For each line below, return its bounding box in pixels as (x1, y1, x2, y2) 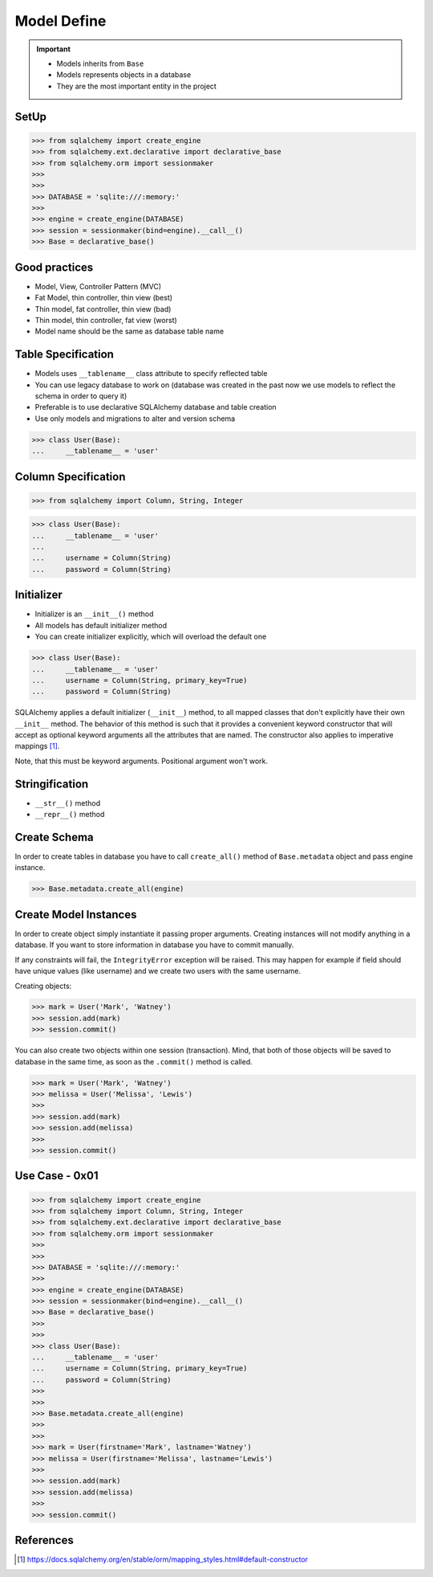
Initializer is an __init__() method (34, 609, 154, 619)
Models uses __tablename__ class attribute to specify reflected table (34, 369, 268, 378)
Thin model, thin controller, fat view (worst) (34, 315, 178, 325)
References (14, 1533, 74, 1546)
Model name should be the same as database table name (34, 326, 225, 337)
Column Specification (14, 470, 126, 484)
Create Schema (14, 830, 94, 844)
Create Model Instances (14, 908, 137, 921)
